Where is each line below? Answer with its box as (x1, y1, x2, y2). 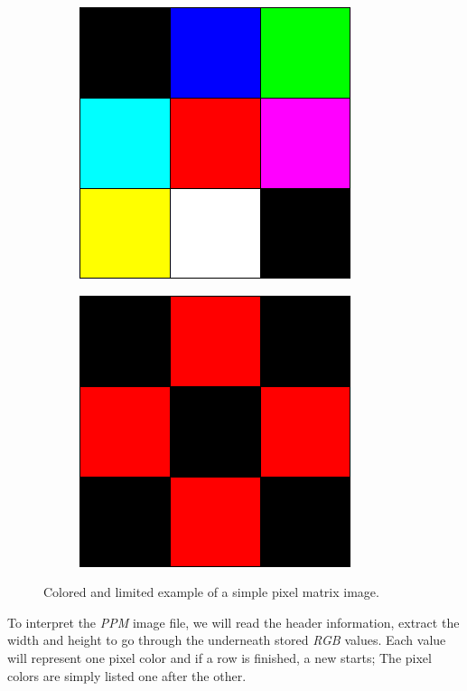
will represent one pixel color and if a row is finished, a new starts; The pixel (7, 648, 432, 667)
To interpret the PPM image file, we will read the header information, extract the (7, 612, 460, 631)
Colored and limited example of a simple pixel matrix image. (43, 582, 379, 601)
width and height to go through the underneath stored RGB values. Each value (7, 630, 446, 649)
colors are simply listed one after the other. (7, 666, 247, 685)
